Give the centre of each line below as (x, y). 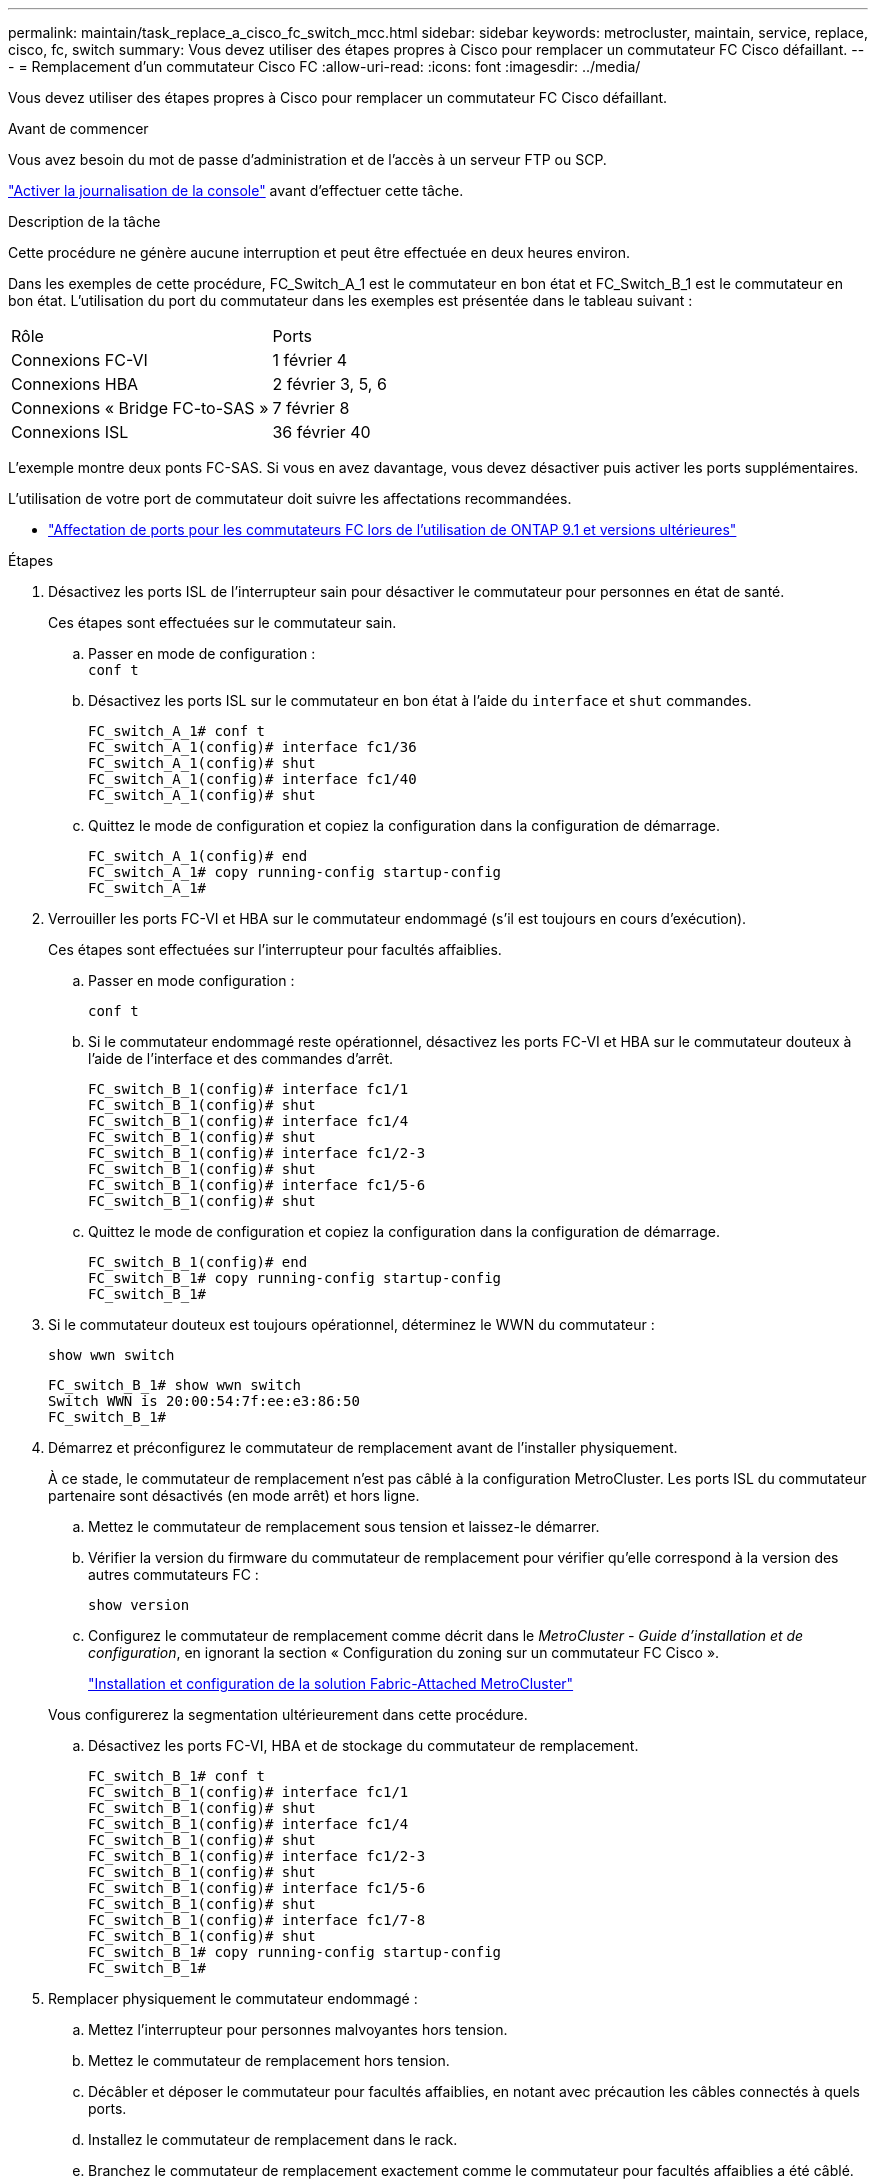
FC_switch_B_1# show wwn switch (174, 1385)
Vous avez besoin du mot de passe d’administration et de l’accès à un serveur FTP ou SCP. (307, 159)
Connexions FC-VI (79, 360)
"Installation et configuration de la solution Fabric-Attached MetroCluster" (331, 1683)
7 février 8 (311, 408)
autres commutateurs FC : (173, 1574)
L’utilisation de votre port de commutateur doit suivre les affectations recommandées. (290, 498)
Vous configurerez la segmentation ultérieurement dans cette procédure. (288, 1714)
